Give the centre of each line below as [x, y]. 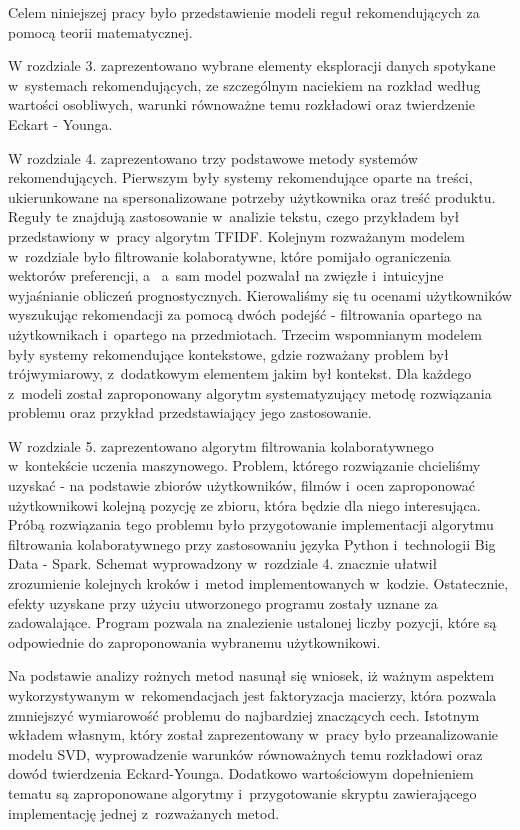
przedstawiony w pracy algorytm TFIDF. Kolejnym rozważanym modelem [236, 235]
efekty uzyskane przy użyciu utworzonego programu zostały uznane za [223, 602]
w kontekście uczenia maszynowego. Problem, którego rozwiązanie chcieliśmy [244, 465]
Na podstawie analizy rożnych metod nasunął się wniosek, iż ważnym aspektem [251, 675]
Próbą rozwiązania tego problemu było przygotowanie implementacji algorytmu [251, 524]
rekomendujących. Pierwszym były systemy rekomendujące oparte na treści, [240, 177]
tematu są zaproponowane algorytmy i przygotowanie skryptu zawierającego [242, 792]
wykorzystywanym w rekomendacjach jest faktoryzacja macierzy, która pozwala [252, 695]
